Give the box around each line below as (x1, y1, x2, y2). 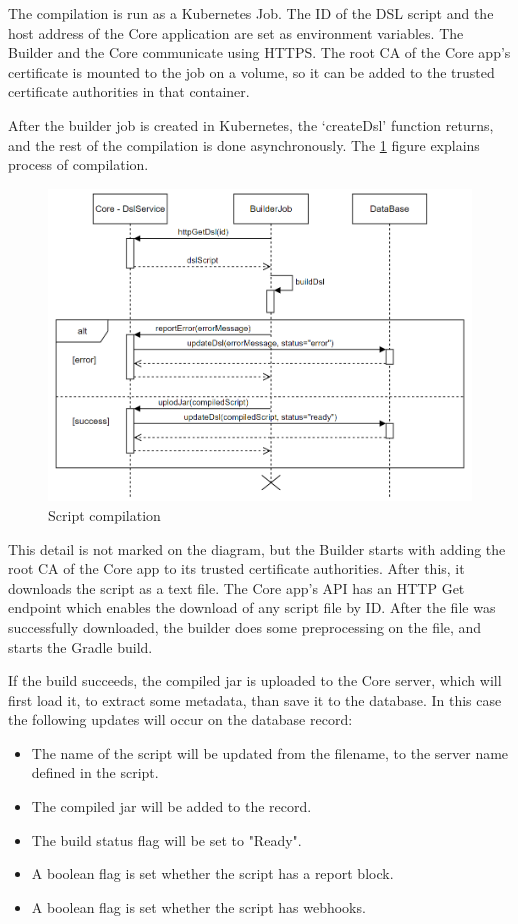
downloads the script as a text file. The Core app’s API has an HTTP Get (8, 577, 465, 598)
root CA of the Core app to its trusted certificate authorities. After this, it (8, 558, 465, 579)
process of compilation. (8, 154, 149, 175)
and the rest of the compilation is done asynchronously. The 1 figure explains (8, 134, 480, 155)
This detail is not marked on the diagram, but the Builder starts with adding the (8, 538, 506, 559)
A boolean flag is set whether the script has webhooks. (31, 896, 366, 917)
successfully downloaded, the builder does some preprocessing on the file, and (8, 616, 482, 637)
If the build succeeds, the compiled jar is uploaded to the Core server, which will (8, 670, 502, 691)
